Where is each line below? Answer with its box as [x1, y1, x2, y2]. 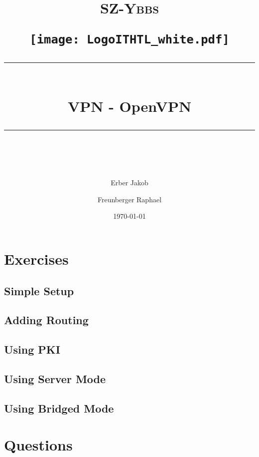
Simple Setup [4, 283, 74, 298]
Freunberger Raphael [97, 194, 162, 204]
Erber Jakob [111, 177, 148, 188]
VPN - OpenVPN [67, 95, 192, 116]
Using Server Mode [4, 371, 106, 386]
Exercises [4, 249, 69, 269]
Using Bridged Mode [4, 400, 114, 416]
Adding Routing [4, 312, 89, 328]
